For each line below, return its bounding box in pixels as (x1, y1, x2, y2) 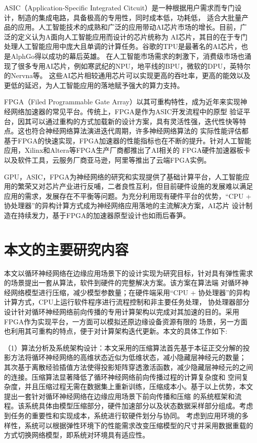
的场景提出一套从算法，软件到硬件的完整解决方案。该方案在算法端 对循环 (4, 277, 242, 288)
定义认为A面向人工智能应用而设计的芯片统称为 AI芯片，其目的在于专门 (17, 31, 248, 42)
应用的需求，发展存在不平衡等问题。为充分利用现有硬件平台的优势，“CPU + (4, 190, 252, 201)
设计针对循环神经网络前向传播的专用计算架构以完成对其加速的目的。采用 (4, 306, 239, 316)
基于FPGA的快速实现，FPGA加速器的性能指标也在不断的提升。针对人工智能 (4, 135, 252, 145)
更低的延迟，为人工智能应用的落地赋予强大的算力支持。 (4, 80, 184, 90)
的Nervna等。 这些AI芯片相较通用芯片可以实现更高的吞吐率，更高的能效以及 (4, 70, 251, 81)
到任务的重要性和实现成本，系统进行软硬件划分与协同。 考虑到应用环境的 (4, 410, 242, 420)
